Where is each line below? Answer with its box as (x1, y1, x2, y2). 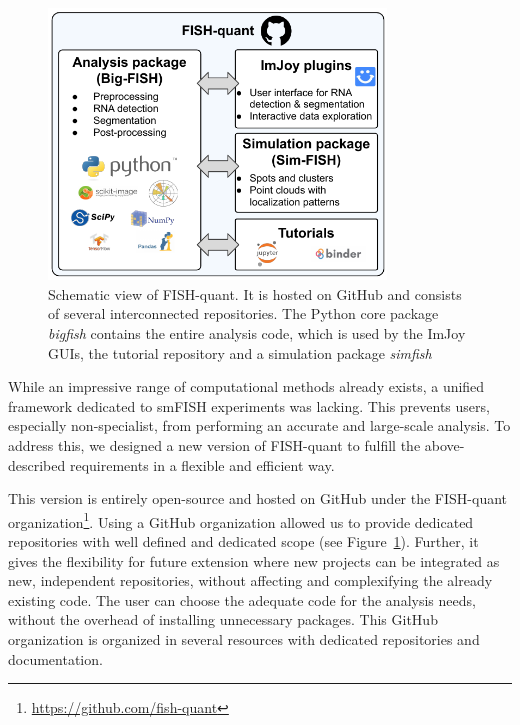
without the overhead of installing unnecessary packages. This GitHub (8, 609, 438, 630)
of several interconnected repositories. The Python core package (48, 303, 439, 324)
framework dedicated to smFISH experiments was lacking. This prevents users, (8, 395, 490, 416)
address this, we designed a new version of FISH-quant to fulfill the (8, 434, 421, 455)
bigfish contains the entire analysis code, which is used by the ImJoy (48, 323, 466, 343)
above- (424, 434, 465, 455)
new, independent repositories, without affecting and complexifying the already (8, 570, 493, 591)
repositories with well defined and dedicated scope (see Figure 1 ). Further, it (8, 531, 479, 551)
